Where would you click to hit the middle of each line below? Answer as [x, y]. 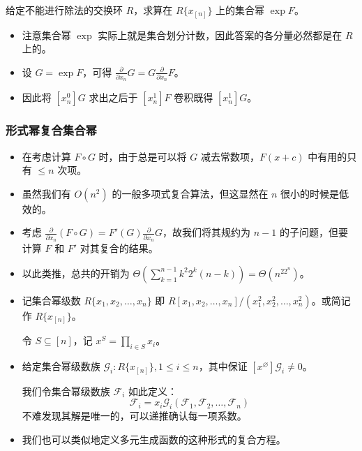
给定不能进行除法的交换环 [64, 10]
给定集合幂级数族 [61, 366]
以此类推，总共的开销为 [76, 273]
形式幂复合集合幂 [51, 130]
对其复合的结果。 [119, 248]
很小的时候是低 [315, 193]
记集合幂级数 [51, 300]
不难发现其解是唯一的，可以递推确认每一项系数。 [134, 415]
